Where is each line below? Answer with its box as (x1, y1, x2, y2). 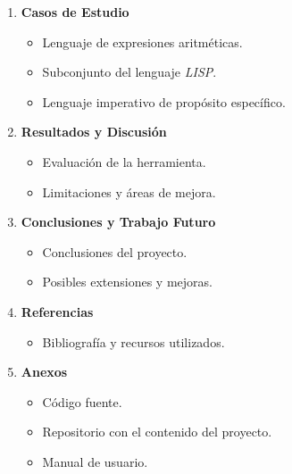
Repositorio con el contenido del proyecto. (42, 422, 272, 441)
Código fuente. (42, 392, 122, 411)
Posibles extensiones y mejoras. (42, 272, 213, 291)
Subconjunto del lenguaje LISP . (42, 62, 217, 81)
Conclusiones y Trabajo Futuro (21, 212, 216, 231)
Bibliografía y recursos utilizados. (42, 332, 225, 351)
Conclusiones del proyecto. (42, 242, 188, 261)
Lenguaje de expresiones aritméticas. (42, 32, 243, 51)
